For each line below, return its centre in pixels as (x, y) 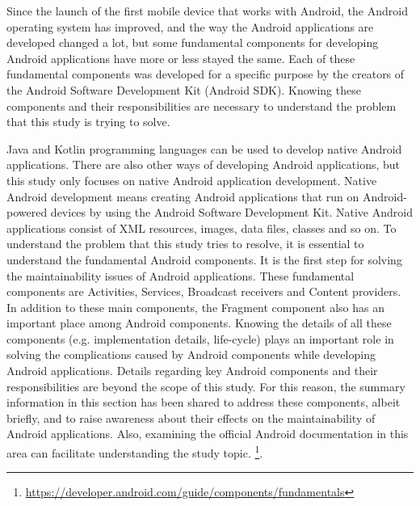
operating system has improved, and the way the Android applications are (190, 26)
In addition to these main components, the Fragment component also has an (195, 307)
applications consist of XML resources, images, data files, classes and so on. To (202, 228)
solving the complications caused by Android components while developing (191, 354)
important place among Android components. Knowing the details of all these (199, 323)
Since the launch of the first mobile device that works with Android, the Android (207, 11)
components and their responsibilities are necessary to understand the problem (202, 105)
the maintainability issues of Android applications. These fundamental (181, 275)
